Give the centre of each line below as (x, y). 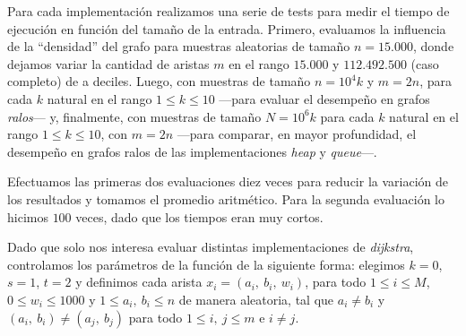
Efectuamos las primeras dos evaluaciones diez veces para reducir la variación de (228, 181)
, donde (433, 46)
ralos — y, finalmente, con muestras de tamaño (134, 116)
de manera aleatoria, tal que (256, 299)
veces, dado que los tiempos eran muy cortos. (199, 216)
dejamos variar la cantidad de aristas (108, 63)
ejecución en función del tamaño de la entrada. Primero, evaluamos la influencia (227, 28)
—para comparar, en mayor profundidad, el (297, 134)
